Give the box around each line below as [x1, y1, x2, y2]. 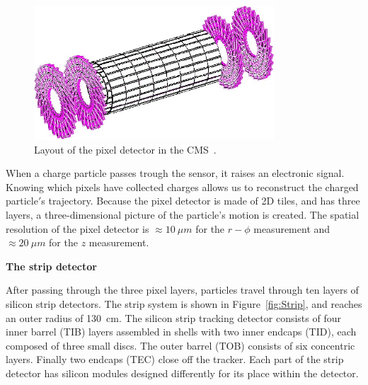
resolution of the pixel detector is [6, 221, 149, 236]
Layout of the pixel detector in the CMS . [34, 142, 217, 156]
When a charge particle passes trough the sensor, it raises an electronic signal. [6, 166, 345, 180]
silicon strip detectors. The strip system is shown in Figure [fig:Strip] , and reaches [6, 297, 362, 311]
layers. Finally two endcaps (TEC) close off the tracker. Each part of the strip [6, 352, 344, 367]
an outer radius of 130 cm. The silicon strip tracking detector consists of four [6, 310, 341, 325]
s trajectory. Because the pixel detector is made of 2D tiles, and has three [41, 193, 360, 208]
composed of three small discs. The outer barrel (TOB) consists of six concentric [6, 338, 355, 352]
